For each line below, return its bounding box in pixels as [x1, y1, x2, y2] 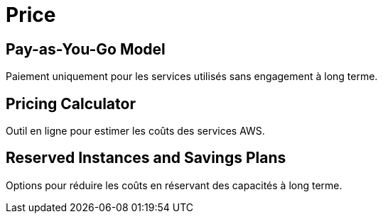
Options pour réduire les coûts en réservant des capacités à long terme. [6, 179, 342, 191]
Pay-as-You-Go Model [6, 40, 166, 58]
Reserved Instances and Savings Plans [6, 149, 286, 167]
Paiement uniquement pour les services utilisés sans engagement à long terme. [6, 70, 378, 83]
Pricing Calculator [6, 94, 136, 113]
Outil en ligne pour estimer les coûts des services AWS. [6, 125, 265, 137]
